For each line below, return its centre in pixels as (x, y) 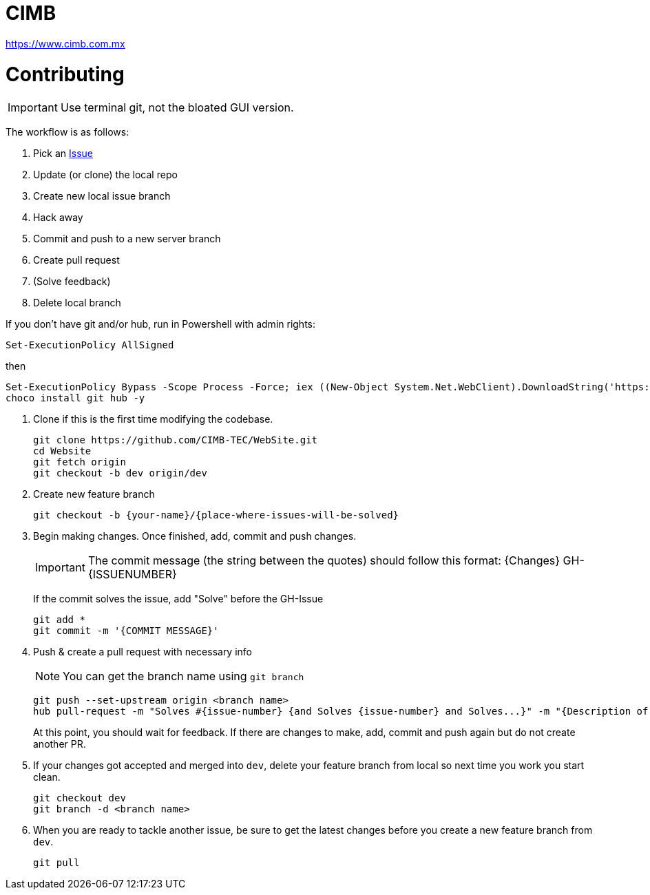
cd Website (62, 451)
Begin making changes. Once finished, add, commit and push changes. (195, 536)
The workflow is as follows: (67, 132)
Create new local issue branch (102, 196)
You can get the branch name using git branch (184, 676)
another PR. (60, 744)
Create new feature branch (94, 494)
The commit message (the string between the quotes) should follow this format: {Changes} (324, 561)
